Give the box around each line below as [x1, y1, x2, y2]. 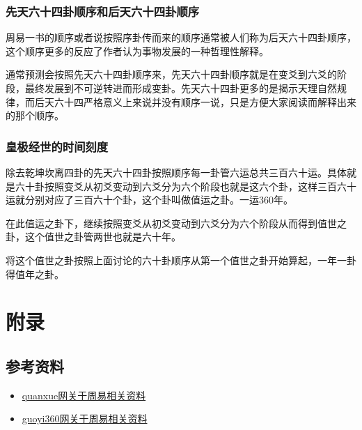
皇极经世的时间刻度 [6, 137, 109, 155]
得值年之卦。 [6, 266, 64, 281]
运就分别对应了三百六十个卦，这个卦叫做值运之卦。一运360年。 [6, 192, 293, 207]
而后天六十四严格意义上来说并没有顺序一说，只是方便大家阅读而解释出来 [24, 94, 356, 109]
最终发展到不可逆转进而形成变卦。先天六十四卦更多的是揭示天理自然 [24, 81, 337, 95]
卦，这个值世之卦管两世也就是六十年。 [6, 229, 181, 244]
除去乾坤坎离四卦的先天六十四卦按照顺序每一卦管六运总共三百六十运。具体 [6, 165, 347, 179]
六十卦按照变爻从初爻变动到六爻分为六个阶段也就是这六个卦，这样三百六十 [15, 178, 356, 193]
